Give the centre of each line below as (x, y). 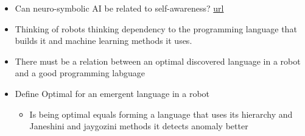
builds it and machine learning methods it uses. (103, 41)
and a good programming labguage (80, 73)
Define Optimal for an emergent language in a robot (112, 93)
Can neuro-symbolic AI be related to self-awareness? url (119, 8)
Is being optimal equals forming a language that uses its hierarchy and (161, 114)
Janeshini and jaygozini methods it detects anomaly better (139, 126)
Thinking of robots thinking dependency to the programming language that (156, 28)
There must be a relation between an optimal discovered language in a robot (158, 61)
